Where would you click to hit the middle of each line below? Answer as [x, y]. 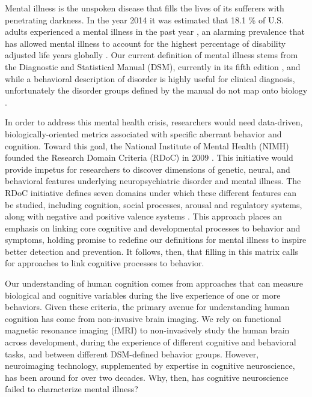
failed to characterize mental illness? [72, 389]
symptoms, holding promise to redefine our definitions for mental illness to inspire [156, 240]
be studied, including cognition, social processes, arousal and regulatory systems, [154, 204]
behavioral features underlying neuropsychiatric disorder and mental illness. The [153, 181]
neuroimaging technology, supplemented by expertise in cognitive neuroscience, [150, 366]
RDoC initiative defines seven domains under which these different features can [151, 192]
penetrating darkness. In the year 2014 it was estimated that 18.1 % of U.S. [144, 19]
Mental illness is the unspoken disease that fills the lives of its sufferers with [145, 8]
